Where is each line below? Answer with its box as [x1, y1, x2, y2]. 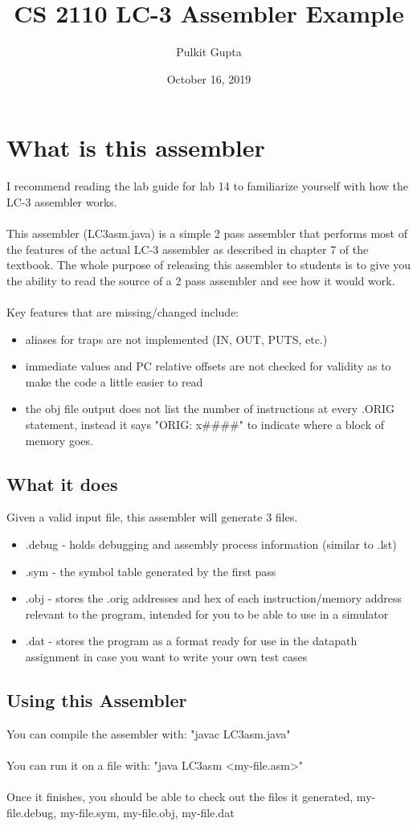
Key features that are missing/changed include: [6, 304, 239, 320]
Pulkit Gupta [176, 43, 242, 60]
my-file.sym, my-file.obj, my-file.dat [59, 804, 235, 820]
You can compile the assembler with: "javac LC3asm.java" [6, 725, 291, 742]
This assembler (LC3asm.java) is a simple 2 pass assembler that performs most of [6, 225, 407, 242]
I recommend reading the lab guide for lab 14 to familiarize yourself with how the [6, 178, 408, 194]
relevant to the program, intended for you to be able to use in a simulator [25, 605, 389, 622]
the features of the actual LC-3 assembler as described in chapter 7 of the [6, 240, 369, 257]
